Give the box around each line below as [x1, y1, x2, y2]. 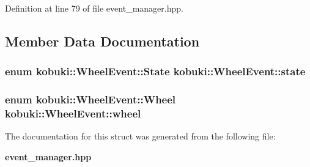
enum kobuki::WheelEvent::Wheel [5, 92, 176, 107]
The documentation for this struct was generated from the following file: [5, 130, 276, 143]
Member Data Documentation [5, 31, 200, 50]
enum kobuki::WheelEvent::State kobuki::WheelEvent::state [5, 64, 306, 79]
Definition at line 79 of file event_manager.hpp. [5, 2, 183, 14]
